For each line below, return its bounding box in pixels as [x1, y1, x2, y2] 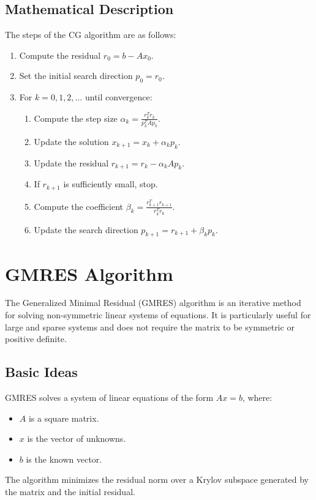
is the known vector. [26, 452, 102, 465]
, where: [242, 391, 273, 404]
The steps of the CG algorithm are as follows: [5, 28, 176, 41]
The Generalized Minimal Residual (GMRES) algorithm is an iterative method [5, 296, 301, 309]
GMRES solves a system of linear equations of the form [5, 391, 214, 404]
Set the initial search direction [19, 69, 133, 82]
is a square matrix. [28, 411, 99, 424]
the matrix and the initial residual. [5, 485, 135, 498]
